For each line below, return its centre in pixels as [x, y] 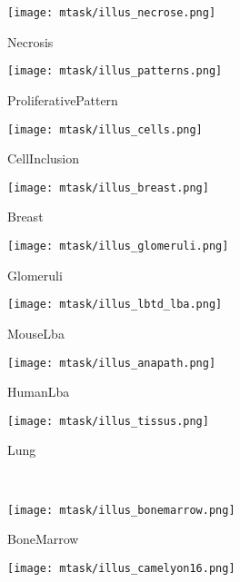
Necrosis [30, 41]
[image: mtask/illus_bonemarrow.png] [121, 510]
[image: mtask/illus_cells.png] [105, 129]
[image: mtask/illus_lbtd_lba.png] [115, 305]
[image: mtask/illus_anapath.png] [112, 363]
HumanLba [39, 392]
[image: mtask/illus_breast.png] [108, 187]
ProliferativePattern [63, 99]
